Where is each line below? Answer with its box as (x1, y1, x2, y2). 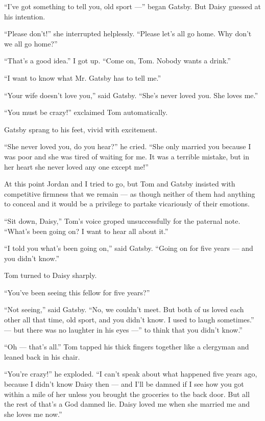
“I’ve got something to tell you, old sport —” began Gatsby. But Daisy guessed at (4, 1, 261, 11)
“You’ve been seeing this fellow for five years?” (4, 287, 150, 297)
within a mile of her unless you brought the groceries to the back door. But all (4, 388, 250, 399)
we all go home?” (4, 38, 58, 49)
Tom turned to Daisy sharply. (4, 270, 97, 280)
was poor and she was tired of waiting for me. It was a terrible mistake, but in (4, 151, 250, 161)
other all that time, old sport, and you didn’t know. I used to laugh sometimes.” (4, 314, 254, 325)
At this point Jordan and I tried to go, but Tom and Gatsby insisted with (4, 178, 235, 189)
